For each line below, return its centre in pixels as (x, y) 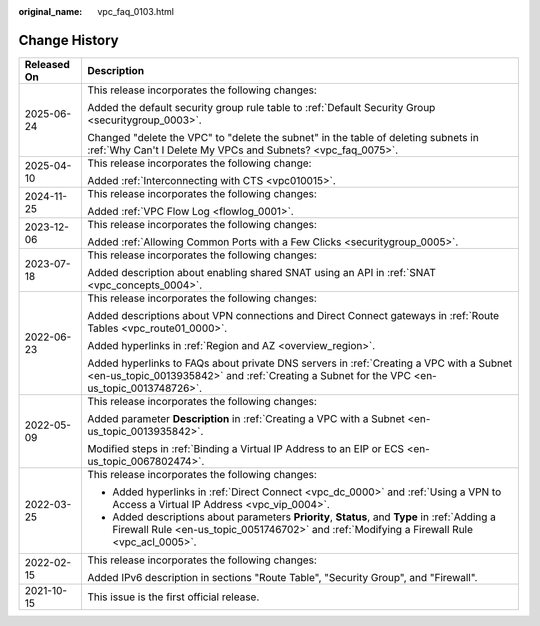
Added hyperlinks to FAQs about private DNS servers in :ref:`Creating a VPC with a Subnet (299, 363)
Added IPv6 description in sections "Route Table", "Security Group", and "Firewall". (282, 577)
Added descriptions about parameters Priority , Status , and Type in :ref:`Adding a (304, 517)
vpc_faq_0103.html (136, 11)
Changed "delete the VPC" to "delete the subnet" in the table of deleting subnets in (282, 137)
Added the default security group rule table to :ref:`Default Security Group (261, 107)
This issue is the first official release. (173, 597)
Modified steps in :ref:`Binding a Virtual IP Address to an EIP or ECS (245, 448)
